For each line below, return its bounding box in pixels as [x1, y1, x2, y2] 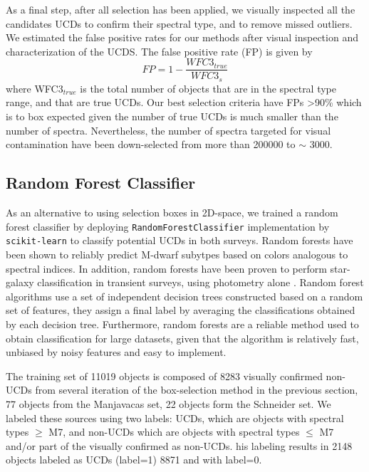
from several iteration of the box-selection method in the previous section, [35, 382, 358, 397]
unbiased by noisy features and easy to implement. [6, 345, 227, 360]
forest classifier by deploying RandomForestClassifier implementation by [6, 219, 330, 234]
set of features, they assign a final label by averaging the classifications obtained [6, 303, 355, 318]
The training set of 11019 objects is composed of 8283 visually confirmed [6, 368, 323, 383]
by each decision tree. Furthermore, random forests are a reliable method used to [6, 316, 359, 331]
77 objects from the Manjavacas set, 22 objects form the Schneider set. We [6, 396, 331, 411]
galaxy [6, 275, 34, 290]
